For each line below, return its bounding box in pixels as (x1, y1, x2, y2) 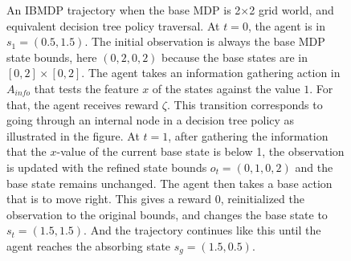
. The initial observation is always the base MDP (84, 33, 325, 50)
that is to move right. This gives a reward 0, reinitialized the (6, 190, 304, 207)
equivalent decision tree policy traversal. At (6, 17, 220, 34)
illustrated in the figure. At (6, 127, 140, 144)
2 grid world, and (249, 2, 334, 18)
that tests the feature (34, 80, 139, 96)
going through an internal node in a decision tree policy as (6, 112, 295, 128)
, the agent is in (247, 17, 325, 34)
